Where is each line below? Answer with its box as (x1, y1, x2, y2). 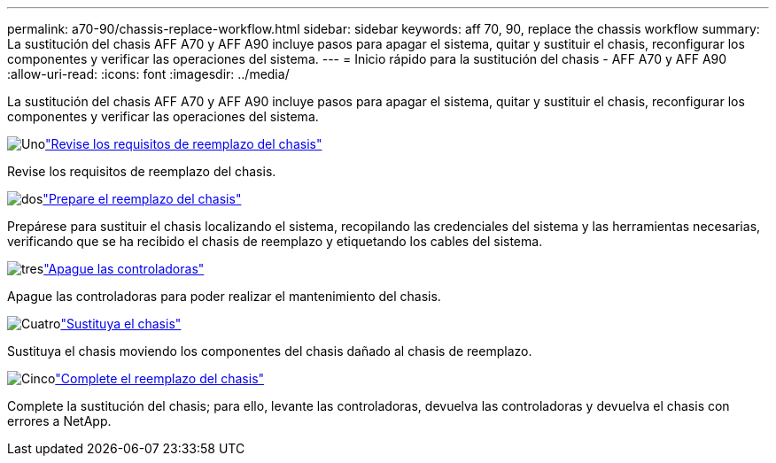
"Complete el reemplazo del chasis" (55, 371, 265, 386)
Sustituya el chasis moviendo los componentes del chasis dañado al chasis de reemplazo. (7, 343, 532, 359)
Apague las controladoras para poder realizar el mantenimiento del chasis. (7, 289, 441, 304)
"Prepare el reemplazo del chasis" (43, 191, 242, 206)
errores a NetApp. (7, 413, 112, 428)
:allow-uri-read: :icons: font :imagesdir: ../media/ (7, 66, 290, 81)
